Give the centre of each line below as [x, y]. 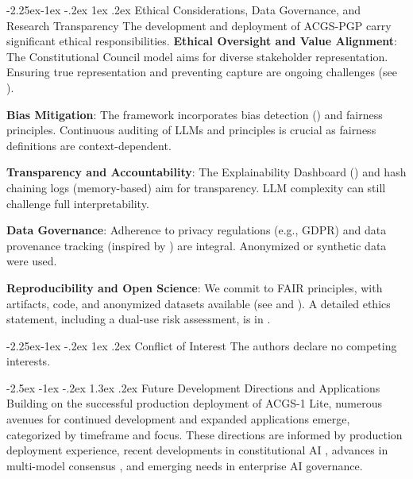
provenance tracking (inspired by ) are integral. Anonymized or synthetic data [197, 245]
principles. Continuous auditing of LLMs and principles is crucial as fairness [191, 130]
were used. [32, 261]
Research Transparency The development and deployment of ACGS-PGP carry [199, 25]
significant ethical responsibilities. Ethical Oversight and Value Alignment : [202, 41]
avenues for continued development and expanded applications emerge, [178, 419]
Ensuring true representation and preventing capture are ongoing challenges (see [202, 72]
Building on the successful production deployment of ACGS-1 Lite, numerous [195, 403]
